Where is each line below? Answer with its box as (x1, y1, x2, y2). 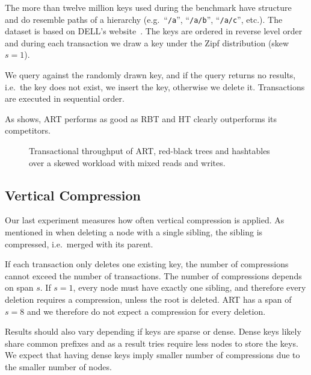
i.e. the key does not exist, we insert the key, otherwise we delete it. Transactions (5, 80, 305, 93)
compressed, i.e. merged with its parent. (5, 237, 153, 250)
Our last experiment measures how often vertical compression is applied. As (5, 214, 285, 226)
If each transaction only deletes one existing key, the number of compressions (5, 258, 289, 270)
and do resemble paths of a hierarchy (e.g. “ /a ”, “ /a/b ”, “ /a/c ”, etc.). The (5, 13, 283, 25)
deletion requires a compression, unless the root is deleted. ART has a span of (5, 293, 292, 305)
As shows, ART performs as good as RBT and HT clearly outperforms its (5, 112, 277, 125)
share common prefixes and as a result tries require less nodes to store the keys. (5, 336, 298, 349)
